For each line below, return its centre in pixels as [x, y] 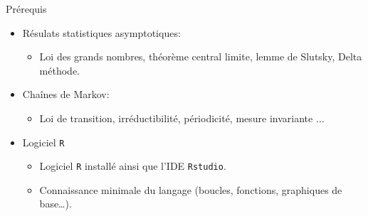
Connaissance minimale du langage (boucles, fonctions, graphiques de [191, 189]
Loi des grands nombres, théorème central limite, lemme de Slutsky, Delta [201, 56]
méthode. [59, 70]
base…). [56, 204]
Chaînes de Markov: [66, 94]
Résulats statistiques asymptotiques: [101, 32]
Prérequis [26, 9]
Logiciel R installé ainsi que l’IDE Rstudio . [133, 166]
